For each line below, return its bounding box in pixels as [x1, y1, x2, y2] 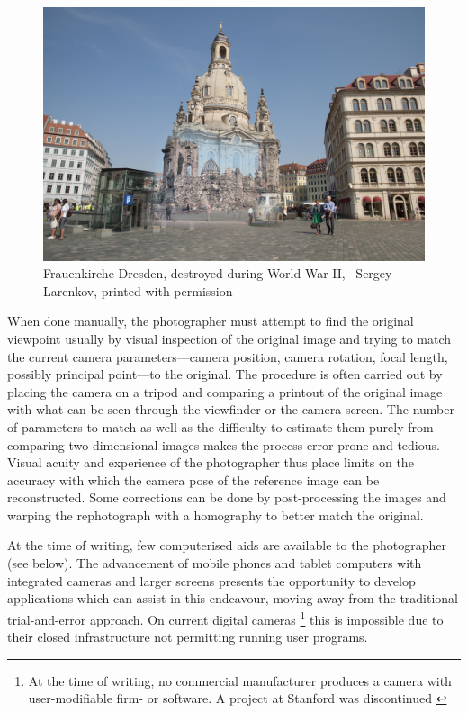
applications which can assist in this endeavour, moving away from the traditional [7, 589, 459, 608]
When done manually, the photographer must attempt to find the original [7, 311, 414, 330]
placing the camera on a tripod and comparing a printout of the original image [7, 382, 443, 401]
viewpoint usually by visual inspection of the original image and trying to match [7, 329, 452, 347]
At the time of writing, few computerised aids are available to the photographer [7, 536, 447, 555]
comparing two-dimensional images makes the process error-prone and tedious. [7, 435, 440, 454]
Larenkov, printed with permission [43, 281, 233, 300]
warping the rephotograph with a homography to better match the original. [7, 505, 424, 524]
